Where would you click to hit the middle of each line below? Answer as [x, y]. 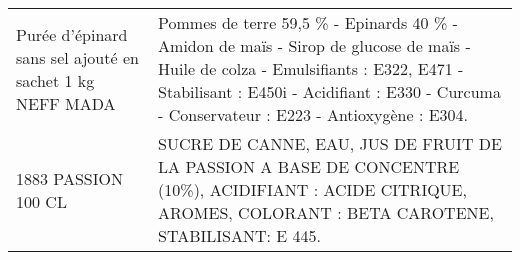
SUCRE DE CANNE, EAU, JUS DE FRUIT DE [330, 143]
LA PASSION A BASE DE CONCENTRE [309, 166]
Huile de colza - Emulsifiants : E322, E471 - [311, 68]
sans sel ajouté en [77, 57]
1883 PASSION [69, 178]
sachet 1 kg [55, 80]
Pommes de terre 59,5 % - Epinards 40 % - [308, 22]
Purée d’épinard [72, 34]
